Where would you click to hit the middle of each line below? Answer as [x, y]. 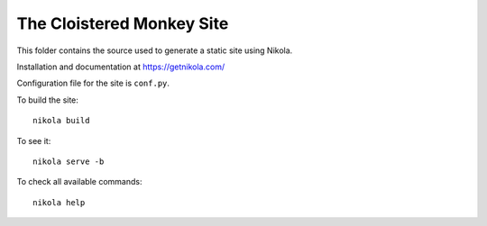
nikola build [61, 121]
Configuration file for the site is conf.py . [93, 83]
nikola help [59, 202]
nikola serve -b [69, 161]
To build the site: [47, 100]
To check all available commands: [79, 182]
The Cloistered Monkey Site [123, 23]
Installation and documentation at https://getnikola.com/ [121, 67]
